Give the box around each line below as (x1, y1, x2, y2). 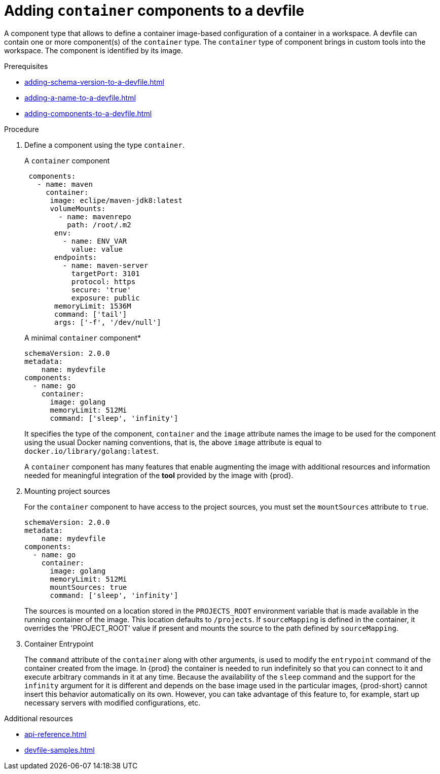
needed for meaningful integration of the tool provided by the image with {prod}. (24, 470, 294, 480)
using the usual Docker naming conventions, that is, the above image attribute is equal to (24, 438, 322, 447)
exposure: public (71, 293, 140, 302)
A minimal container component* (24, 333, 141, 342)
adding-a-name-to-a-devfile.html (24, 93, 136, 102)
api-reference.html (24, 729, 87, 738)
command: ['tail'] (54, 310, 127, 318)
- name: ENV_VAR (62, 237, 127, 245)
